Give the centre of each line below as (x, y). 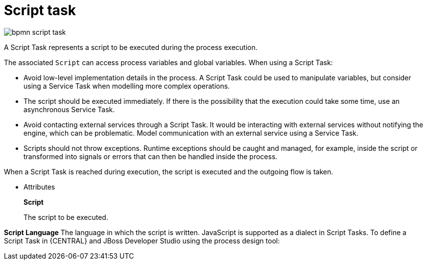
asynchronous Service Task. (69, 109)
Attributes (39, 187)
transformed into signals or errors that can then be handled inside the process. (151, 156)
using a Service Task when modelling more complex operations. (127, 86)
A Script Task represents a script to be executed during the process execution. (131, 47)
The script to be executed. (66, 217)
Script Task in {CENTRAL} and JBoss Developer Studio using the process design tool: (142, 240)
